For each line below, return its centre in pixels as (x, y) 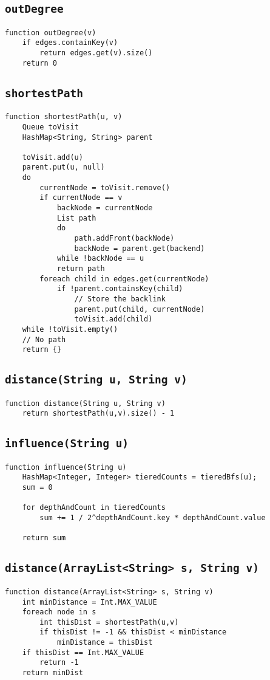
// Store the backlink (120, 299)
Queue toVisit (50, 127)
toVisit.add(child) (113, 319)
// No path (44, 339)
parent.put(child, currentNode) (140, 309)
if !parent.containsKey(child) (120, 289)
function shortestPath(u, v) (64, 117)
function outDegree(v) (51, 33)
